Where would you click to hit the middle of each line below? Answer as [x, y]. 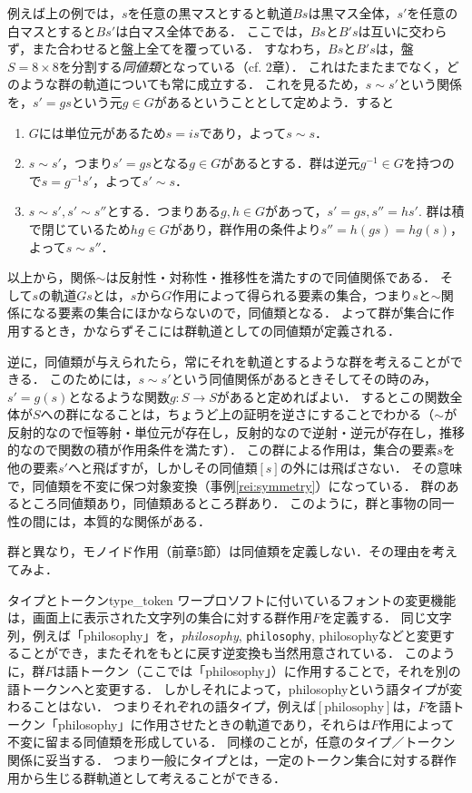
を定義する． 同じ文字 [386, 617]
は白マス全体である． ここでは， [213, 30]
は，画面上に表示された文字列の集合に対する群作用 [160, 617]
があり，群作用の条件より [245, 228]
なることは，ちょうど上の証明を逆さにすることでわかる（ [263, 414]
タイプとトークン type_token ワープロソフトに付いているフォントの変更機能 [232, 599]
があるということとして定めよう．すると [274, 101]
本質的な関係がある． [147, 520]
